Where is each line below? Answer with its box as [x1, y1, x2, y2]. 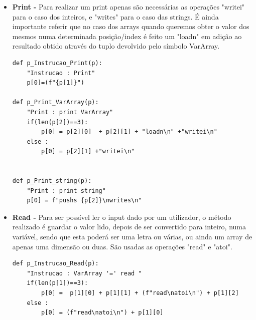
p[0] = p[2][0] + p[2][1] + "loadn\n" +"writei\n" [41, 128, 217, 136]
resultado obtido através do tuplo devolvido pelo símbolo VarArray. [12, 41, 220, 51]
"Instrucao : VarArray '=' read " [27, 269, 142, 277]
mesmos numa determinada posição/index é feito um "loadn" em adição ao [12, 31, 242, 41]
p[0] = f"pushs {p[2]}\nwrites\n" [27, 197, 142, 204]
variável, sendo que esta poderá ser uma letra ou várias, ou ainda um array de [12, 231, 252, 242]
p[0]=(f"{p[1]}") [27, 79, 84, 87]
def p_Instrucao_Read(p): [12, 260, 99, 267]
